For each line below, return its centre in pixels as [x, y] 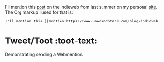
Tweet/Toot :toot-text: [51, 41]
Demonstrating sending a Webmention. [44, 54]
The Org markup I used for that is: [39, 12]
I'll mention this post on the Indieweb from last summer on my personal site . [81, 7]
